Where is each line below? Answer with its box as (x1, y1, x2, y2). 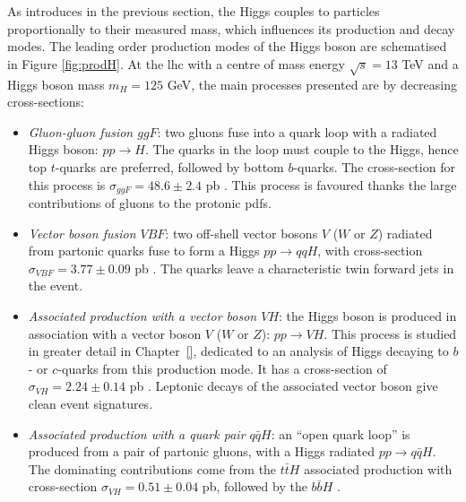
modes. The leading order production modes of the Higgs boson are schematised (7, 37, 447, 56)
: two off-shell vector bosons (165, 223, 318, 242)
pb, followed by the (202, 477, 307, 496)
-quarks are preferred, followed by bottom (55, 157, 284, 176)
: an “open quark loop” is (271, 424, 410, 443)
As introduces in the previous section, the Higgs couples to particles (7, 2, 380, 20)
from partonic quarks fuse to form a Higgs (28, 241, 260, 260)
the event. (28, 276, 83, 295)
